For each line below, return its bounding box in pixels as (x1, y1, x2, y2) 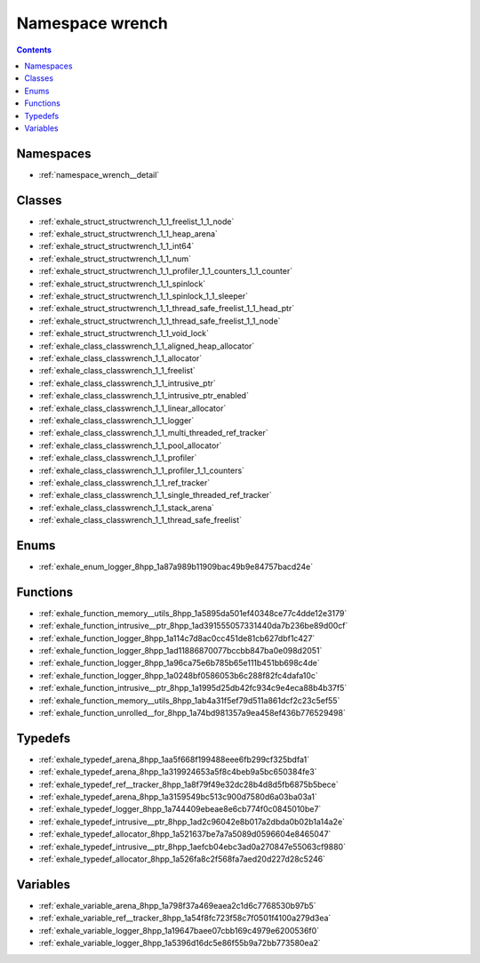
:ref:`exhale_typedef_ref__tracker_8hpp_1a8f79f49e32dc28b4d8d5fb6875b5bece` (38, 779, 339, 790)
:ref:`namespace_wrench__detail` (38, 169, 160, 180)
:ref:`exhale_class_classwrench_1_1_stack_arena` (38, 502, 215, 513)
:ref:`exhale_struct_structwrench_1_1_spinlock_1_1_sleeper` (38, 291, 249, 301)
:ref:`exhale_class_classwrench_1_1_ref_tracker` (38, 477, 211, 488)
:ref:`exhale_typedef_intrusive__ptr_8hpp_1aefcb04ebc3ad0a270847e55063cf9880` (38, 841, 347, 852)
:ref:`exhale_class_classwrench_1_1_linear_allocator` (38, 403, 227, 413)
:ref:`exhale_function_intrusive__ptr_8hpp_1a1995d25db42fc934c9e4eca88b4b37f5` (38, 683, 348, 694)
